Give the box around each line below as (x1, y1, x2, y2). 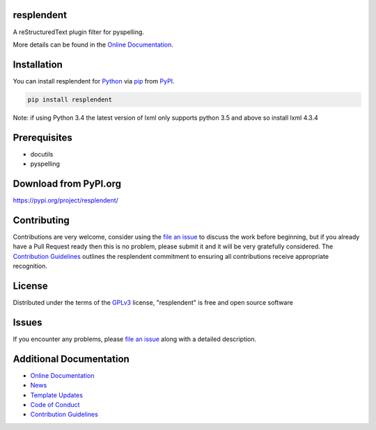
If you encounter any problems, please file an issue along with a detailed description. (13, 335, 257, 343)
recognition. (13, 262, 48, 271)
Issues (13, 317, 42, 328)
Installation (13, 58, 63, 70)
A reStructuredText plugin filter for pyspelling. (13, 28, 144, 36)
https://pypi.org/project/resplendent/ (13, 196, 118, 205)
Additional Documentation (13, 353, 130, 365)
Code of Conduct (30, 400, 80, 408)
